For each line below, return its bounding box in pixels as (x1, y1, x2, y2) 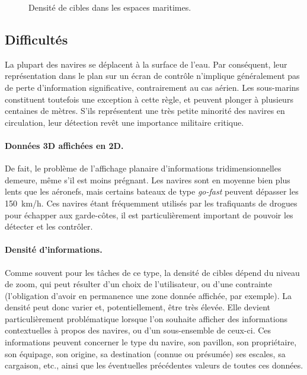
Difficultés (5, 30, 68, 48)
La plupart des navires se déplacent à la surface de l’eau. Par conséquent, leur (5, 58, 287, 70)
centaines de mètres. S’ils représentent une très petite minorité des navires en (5, 104, 285, 117)
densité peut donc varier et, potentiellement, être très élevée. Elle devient (5, 301, 271, 313)
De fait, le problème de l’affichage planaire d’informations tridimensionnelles (5, 162, 282, 174)
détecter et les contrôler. (5, 220, 93, 233)
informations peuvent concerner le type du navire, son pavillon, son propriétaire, (5, 336, 297, 348)
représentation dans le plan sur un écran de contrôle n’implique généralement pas (5, 69, 300, 82)
